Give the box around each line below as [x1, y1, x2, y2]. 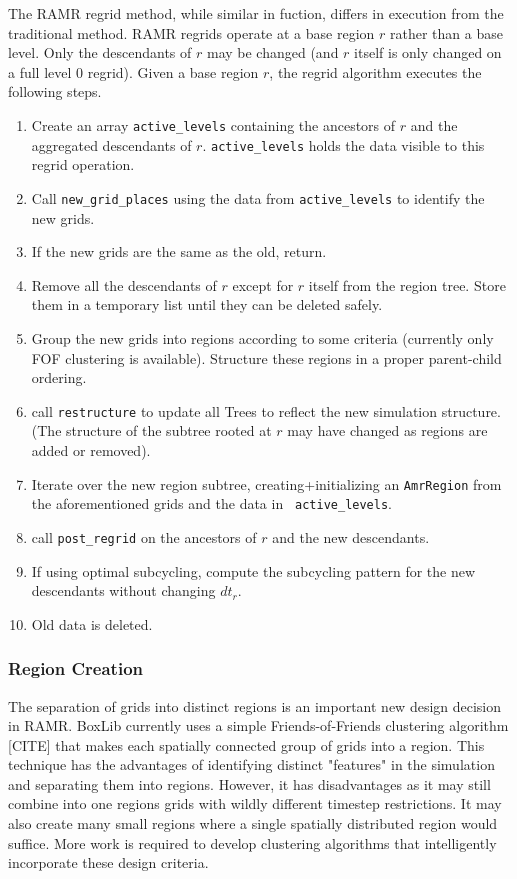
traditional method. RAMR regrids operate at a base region [8, 22, 375, 43]
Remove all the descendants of [31, 274, 217, 295]
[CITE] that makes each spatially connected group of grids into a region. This [8, 734, 485, 755]
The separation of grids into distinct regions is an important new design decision [8, 695, 502, 716]
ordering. [31, 367, 87, 388]
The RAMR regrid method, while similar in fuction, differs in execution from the [8, 3, 504, 23]
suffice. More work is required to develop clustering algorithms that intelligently [8, 832, 497, 853]
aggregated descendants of [31, 134, 192, 155]
